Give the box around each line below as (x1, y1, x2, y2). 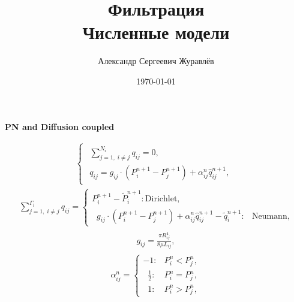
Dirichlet (145, 195, 178, 204)
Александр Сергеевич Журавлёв (98, 55, 214, 67)
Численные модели (82, 20, 230, 44)
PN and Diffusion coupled (5, 120, 115, 132)
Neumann (251, 212, 287, 221)
